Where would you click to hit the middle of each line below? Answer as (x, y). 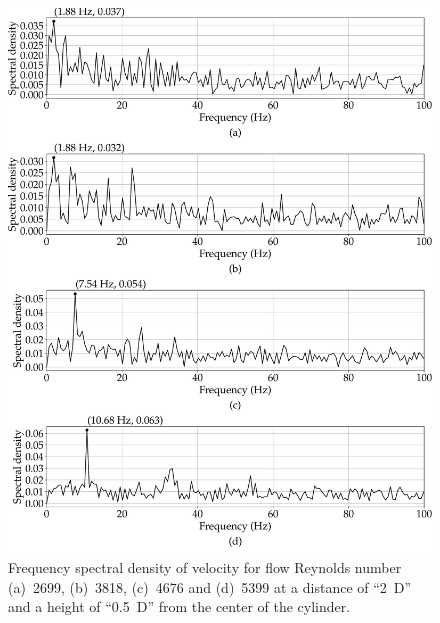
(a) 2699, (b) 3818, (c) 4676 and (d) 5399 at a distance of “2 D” (210, 586)
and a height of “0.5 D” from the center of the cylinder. (179, 606)
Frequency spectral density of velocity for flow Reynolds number (205, 567)
